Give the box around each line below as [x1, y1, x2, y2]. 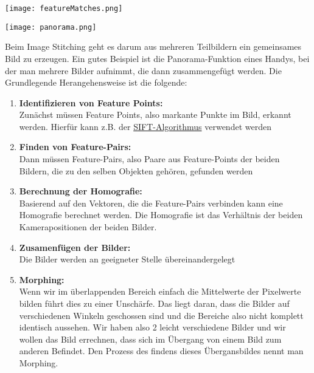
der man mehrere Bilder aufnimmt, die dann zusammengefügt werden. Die [5, 64, 282, 77]
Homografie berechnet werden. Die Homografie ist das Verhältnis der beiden [19, 208, 303, 221]
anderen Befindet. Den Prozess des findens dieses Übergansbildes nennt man [19, 344, 304, 357]
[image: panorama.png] [5, 22, 97, 32]
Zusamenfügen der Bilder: [19, 241, 131, 253]
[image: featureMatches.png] [5, 4, 123, 13]
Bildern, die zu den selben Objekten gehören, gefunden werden [19, 164, 253, 177]
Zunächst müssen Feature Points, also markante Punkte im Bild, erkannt [19, 108, 291, 121]
